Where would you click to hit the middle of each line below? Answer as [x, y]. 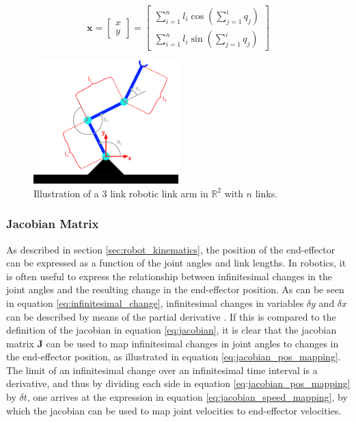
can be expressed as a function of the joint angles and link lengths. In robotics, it [176, 263]
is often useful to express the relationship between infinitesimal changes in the [169, 276]
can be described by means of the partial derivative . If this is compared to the [171, 316]
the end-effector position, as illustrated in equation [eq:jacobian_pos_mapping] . [174, 357]
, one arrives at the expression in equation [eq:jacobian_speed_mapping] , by [187, 397]
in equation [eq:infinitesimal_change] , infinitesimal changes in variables [155, 302]
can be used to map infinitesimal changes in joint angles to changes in [192, 343]
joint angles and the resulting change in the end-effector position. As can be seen [175, 289]
